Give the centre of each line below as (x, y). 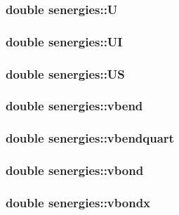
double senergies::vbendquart (90, 138)
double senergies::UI (64, 41)
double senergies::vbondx (78, 202)
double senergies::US (65, 73)
